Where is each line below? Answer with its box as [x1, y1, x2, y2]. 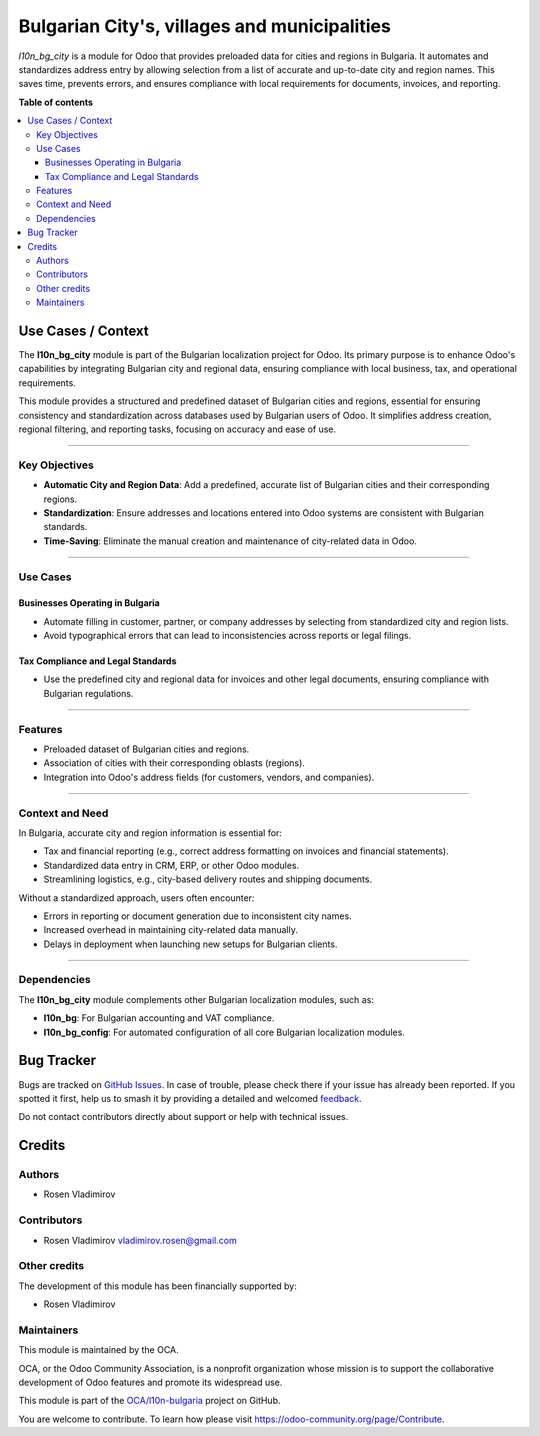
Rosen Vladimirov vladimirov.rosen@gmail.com [43, 1234, 237, 1246]
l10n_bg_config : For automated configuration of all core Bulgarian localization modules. [43, 1026, 405, 1038]
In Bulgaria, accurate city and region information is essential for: [18, 826, 282, 839]
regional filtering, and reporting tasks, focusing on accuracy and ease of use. [18, 423, 337, 435]
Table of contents [18, 96, 94, 108]
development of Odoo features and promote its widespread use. [18, 1376, 283, 1389]
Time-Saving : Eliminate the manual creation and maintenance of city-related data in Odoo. [43, 535, 417, 547]
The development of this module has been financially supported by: [18, 1280, 297, 1292]
